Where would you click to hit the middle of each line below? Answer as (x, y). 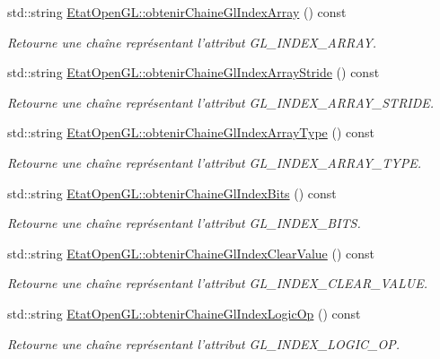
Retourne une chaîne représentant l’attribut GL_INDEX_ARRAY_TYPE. (214, 162)
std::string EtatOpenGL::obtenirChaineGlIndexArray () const (177, 12)
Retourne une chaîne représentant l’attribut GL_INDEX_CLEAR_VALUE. (217, 283)
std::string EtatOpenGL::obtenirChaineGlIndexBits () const (172, 193)
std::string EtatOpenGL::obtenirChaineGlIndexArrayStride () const (194, 72)
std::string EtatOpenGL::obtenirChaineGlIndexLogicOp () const (184, 313)
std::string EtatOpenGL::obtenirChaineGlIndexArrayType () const (191, 132)
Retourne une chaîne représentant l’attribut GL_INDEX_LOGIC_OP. (204, 343)
